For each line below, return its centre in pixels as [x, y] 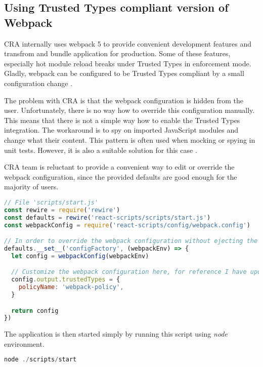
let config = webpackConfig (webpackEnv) [80, 256]
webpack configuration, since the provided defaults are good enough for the [121, 176]
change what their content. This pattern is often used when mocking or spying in [130, 139]
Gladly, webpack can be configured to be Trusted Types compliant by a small [124, 73]
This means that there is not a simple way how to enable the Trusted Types [122, 120]
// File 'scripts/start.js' [51, 202]
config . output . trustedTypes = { [66, 280]
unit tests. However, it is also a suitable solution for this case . [101, 150]
